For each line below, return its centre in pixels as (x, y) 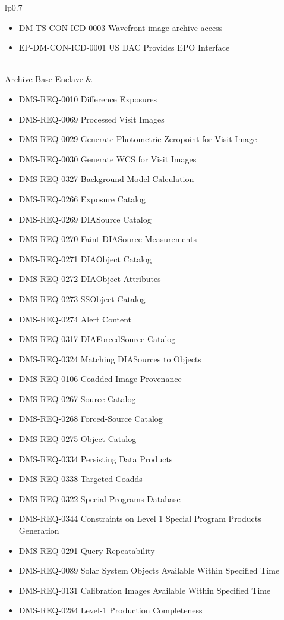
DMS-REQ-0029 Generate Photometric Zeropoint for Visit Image (138, 139)
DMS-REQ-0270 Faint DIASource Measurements (108, 239)
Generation (39, 530)
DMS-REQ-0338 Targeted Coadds (81, 479)
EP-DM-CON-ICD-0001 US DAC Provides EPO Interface (124, 47)
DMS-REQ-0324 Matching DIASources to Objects (110, 358)
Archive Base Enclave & (49, 79)
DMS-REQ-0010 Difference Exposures (88, 98)
